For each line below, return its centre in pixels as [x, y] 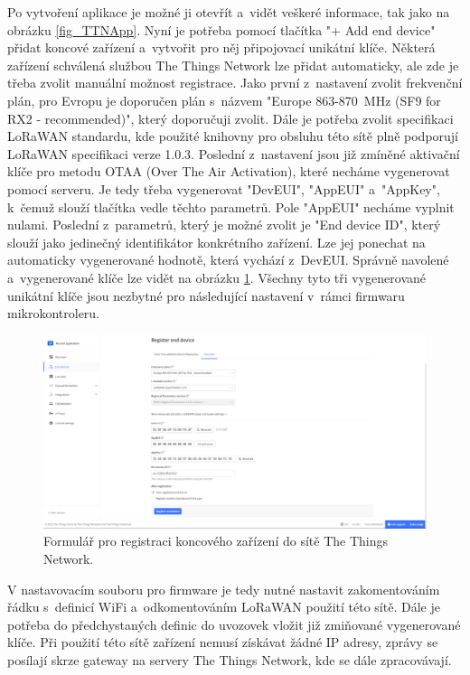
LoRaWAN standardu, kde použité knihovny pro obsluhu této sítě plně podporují [233, 136]
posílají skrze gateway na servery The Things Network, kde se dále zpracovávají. [230, 659]
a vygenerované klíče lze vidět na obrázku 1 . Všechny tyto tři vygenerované [216, 277]
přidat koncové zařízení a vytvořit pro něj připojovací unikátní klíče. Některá [221, 47]
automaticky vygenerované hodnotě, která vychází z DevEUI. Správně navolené [228, 260]
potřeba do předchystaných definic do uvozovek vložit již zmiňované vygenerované [234, 624]
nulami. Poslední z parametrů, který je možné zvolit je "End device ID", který [224, 225]
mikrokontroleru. [54, 313]
